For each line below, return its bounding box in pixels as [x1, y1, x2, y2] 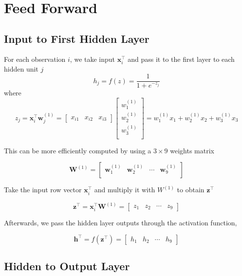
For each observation [4, 54, 66, 64]
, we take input [70, 54, 115, 64]
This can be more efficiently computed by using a [4, 145, 151, 155]
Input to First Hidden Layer [4, 31, 149, 46]
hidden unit [4, 63, 38, 74]
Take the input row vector [4, 184, 82, 195]
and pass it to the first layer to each [128, 54, 235, 64]
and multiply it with [94, 184, 155, 195]
